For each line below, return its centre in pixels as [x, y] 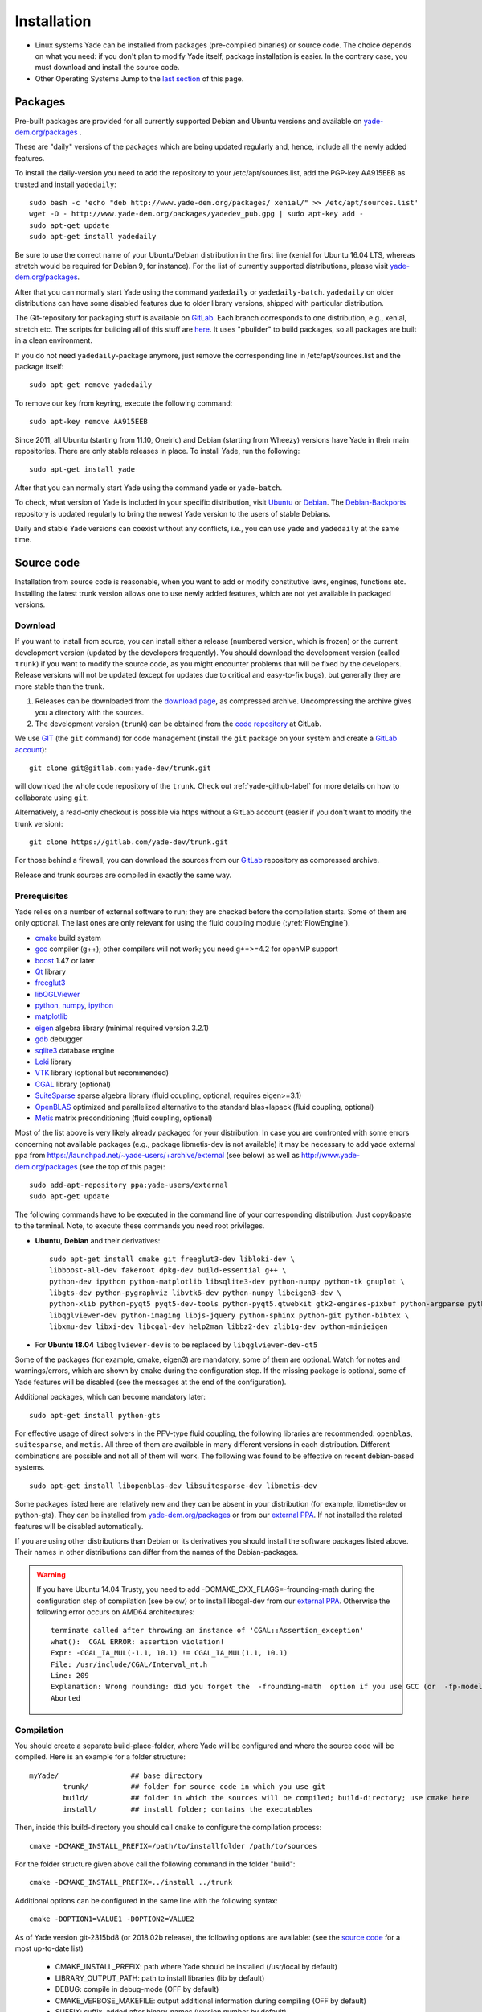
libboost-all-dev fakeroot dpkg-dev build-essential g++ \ [168, 1270]
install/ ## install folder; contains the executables [188, 1809]
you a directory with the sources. [90, 712]
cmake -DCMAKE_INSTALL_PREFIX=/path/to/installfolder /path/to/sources [173, 1846]
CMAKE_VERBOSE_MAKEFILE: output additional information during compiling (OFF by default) [211, 2001]
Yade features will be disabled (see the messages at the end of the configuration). [151, 1382]
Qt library [51, 971]
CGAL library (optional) [73, 1084]
